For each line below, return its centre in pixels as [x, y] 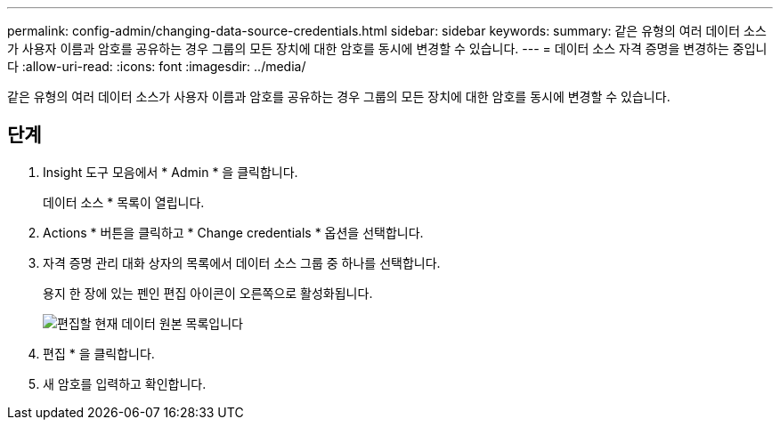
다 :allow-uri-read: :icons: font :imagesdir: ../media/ [157, 66]
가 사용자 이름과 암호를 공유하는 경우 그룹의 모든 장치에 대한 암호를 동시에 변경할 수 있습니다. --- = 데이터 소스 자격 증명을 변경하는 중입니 [387, 48]
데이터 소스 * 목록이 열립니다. [124, 202]
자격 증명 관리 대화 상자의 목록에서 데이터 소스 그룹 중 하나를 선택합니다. [242, 262]
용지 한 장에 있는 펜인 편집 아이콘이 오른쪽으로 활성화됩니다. [208, 293]
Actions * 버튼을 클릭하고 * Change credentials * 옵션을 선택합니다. [233, 232]
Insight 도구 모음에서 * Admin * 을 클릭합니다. [171, 172]
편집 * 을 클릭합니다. [99, 353]
